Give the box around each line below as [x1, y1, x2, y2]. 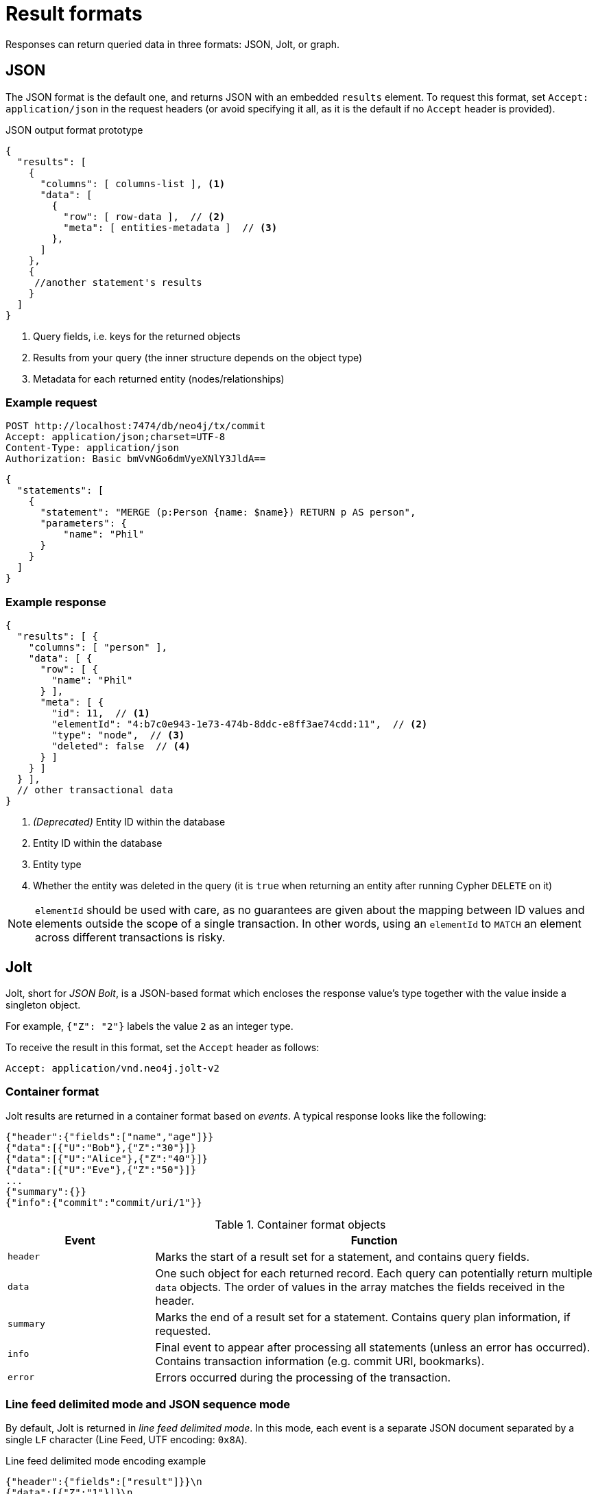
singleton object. [5, 998, 81, 1011]
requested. [155, 1323, 211, 1338]
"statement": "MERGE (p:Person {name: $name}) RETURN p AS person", [40, 507, 416, 518]
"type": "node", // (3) [51, 730, 185, 741]
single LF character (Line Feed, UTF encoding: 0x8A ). [5, 1434, 248, 1446]
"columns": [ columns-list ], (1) [40, 178, 226, 189]
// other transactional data [16, 784, 174, 796]
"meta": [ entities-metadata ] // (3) [63, 221, 278, 233]
